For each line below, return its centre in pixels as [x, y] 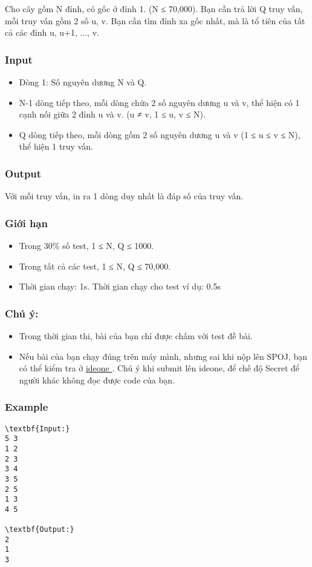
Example [27, 407]
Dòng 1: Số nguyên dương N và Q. [83, 82]
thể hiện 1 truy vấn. [56, 146]
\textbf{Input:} [37, 429]
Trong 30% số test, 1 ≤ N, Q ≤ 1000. [86, 245]
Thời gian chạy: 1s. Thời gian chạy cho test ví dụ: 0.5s [120, 286]
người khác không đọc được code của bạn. [97, 380]
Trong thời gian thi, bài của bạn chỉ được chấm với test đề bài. [136, 336]
